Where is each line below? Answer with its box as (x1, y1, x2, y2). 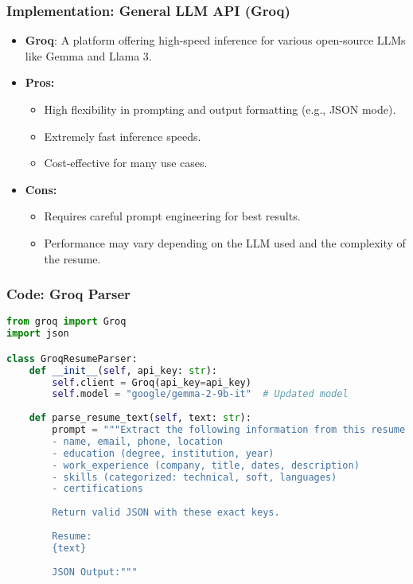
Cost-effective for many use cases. (44, 154, 208, 171)
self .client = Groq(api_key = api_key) (52, 376, 251, 388)
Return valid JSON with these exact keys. (52, 507, 280, 519)
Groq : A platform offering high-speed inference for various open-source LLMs (25, 32, 406, 49)
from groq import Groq (6, 316, 127, 328)
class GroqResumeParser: (6, 352, 138, 364)
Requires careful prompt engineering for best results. (44, 208, 301, 224)
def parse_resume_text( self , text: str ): (29, 412, 251, 424)
